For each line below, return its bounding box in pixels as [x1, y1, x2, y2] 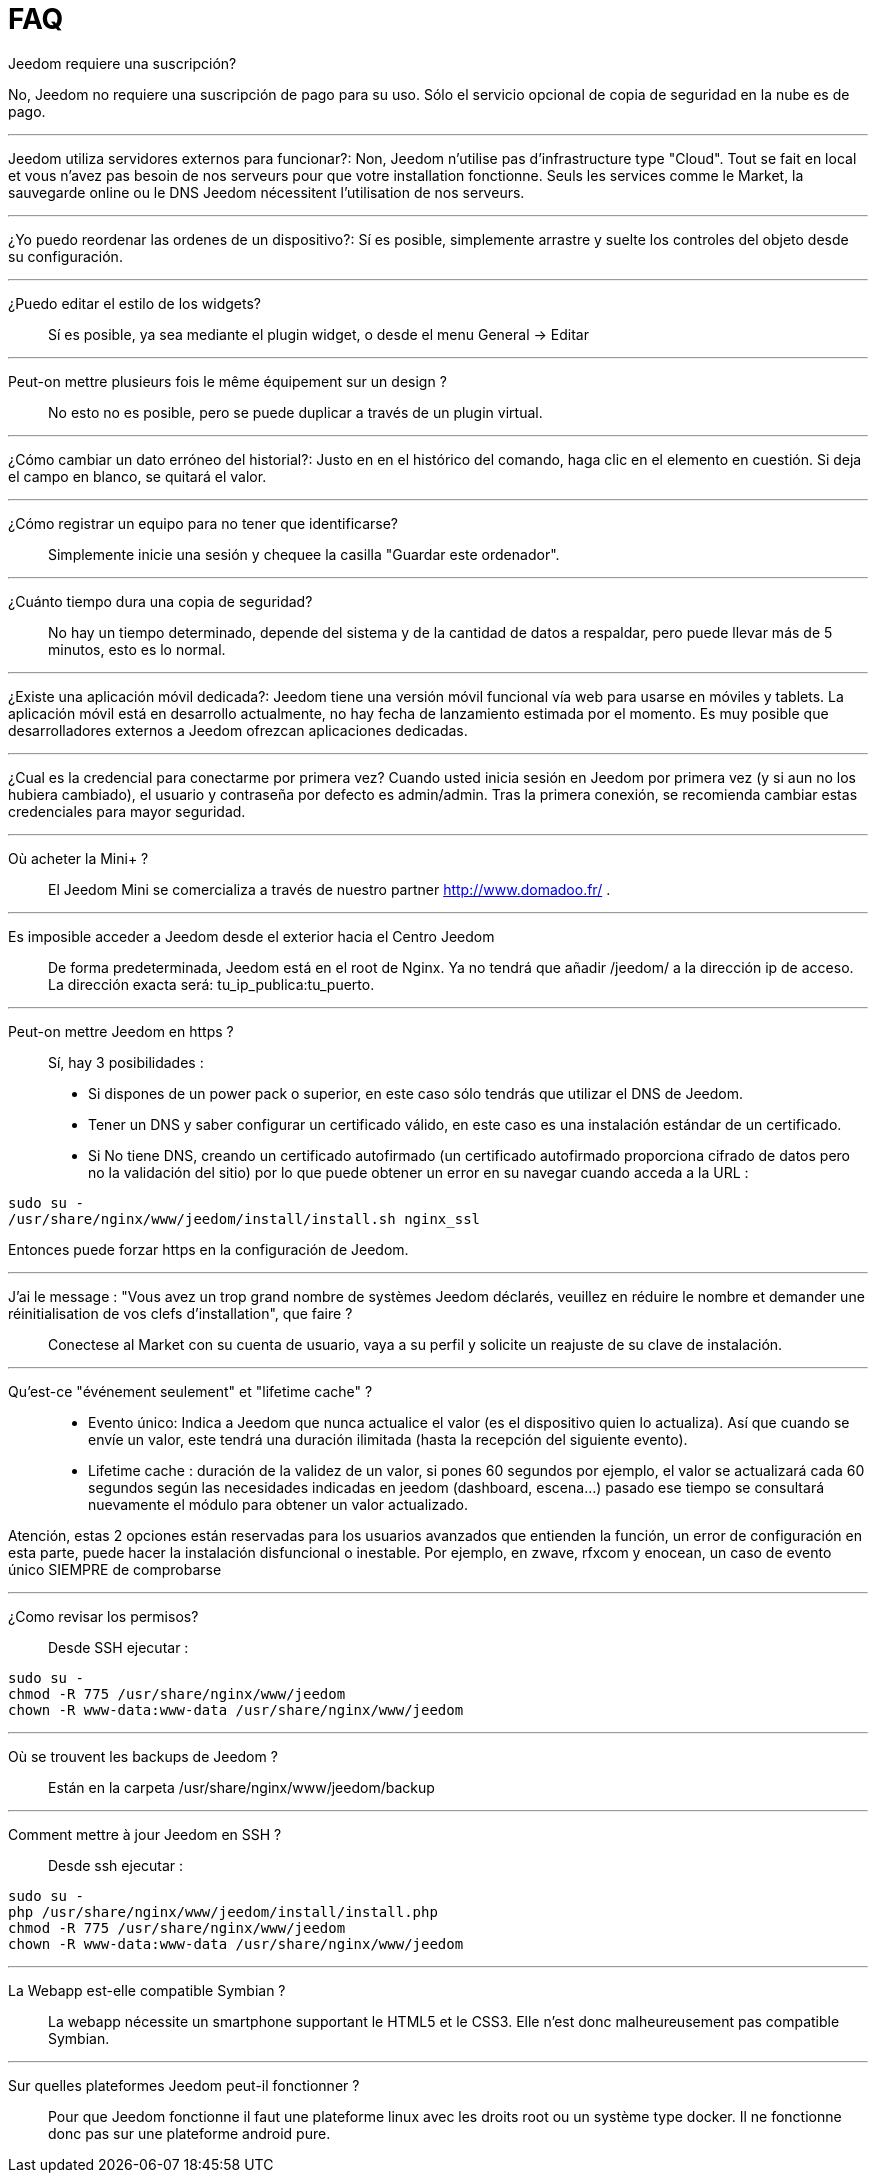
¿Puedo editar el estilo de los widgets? [8, 294, 261, 312]
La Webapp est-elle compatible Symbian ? [8, 1981, 286, 1999]
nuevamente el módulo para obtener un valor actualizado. [88, 1495, 469, 1513]
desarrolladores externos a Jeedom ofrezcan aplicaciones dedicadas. [8, 721, 468, 739]
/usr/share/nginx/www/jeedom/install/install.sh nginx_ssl [8, 1210, 481, 1227]
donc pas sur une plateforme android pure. [48, 2124, 331, 2142]
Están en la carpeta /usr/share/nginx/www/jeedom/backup [48, 1778, 435, 1796]
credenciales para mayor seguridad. [8, 802, 246, 820]
